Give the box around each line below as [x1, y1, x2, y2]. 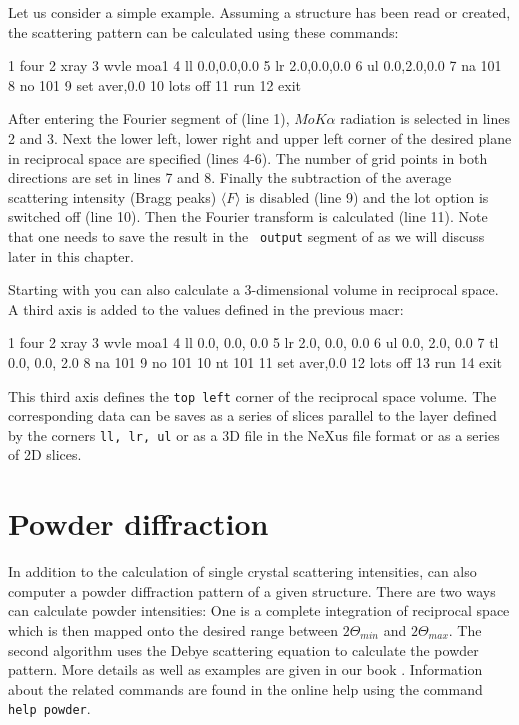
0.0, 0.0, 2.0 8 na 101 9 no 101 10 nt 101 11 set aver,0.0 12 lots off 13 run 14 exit [8, 351, 503, 372]
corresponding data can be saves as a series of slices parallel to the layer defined [8, 405, 497, 426]
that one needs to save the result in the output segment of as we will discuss [8, 225, 485, 246]
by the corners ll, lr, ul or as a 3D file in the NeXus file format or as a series [8, 424, 500, 445]
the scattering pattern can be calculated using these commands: [8, 21, 399, 42]
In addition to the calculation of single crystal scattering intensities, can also [8, 561, 477, 582]
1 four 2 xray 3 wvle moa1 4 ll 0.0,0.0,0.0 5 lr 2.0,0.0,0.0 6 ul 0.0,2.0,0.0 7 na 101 [8, 55, 502, 76]
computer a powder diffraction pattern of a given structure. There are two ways [8, 580, 496, 601]
